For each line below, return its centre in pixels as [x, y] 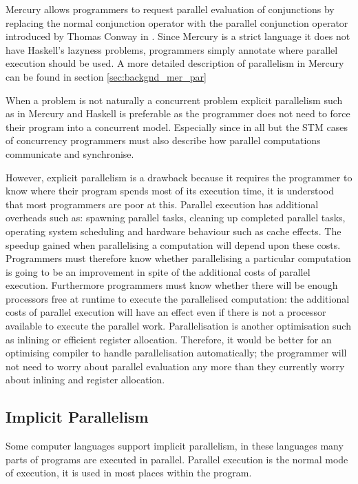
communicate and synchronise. [70, 153]
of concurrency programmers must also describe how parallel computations [163, 140]
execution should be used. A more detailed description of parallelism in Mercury [175, 63]
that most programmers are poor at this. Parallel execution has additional [162, 204]
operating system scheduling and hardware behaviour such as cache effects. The [173, 231]
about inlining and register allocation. [85, 380]
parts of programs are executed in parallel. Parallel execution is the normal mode [177, 459]
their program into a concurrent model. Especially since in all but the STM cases [177, 127]
